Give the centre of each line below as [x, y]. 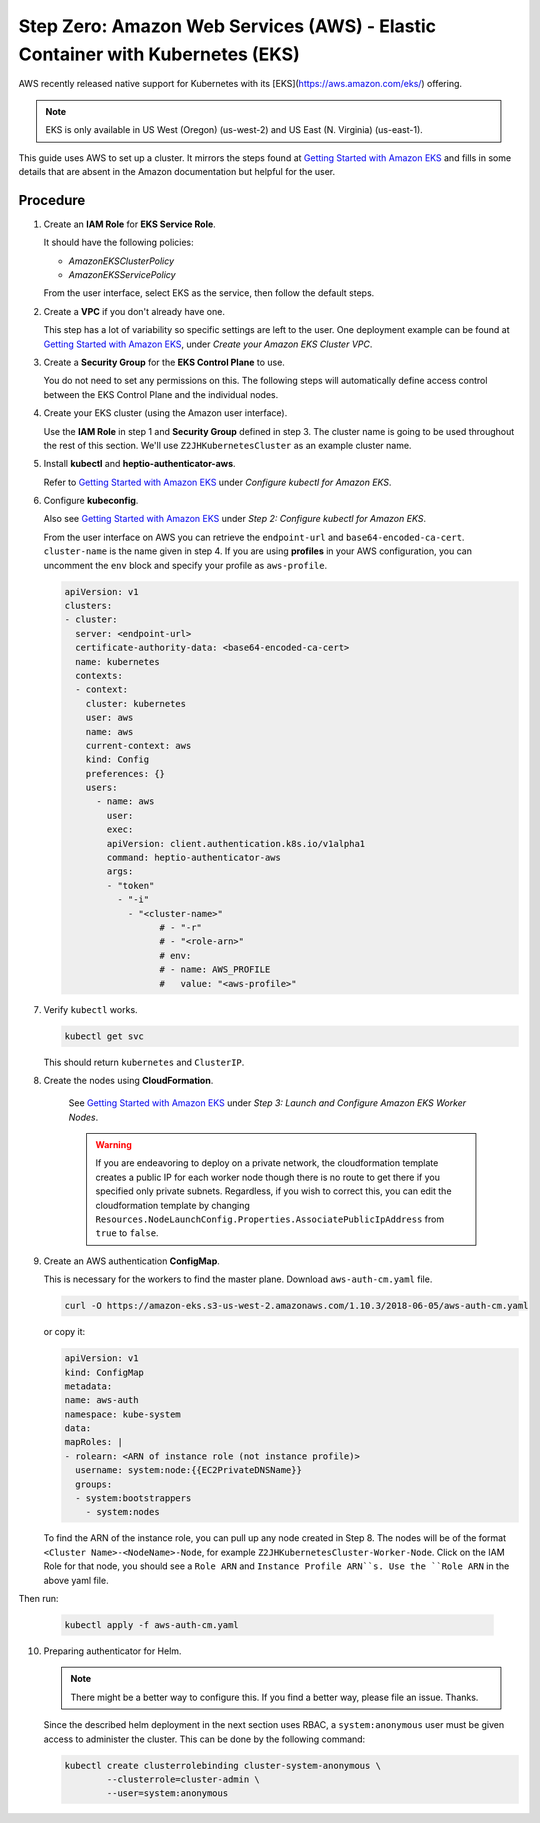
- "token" [130, 885]
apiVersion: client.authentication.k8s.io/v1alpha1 [236, 843]
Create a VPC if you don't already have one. [134, 311]
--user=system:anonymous [167, 1793]
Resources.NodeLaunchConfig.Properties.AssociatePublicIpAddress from [270, 1219]
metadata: [88, 1386]
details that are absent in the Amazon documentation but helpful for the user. [177, 171]
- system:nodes [122, 1512]
